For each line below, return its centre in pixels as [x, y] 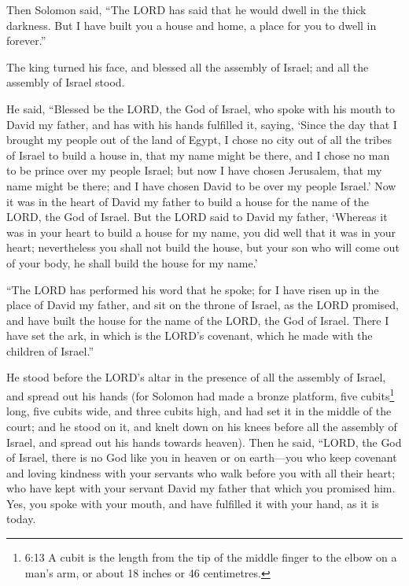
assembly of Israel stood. [66, 82]
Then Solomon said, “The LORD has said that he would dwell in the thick [186, 9]
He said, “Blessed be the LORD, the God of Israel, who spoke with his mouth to [201, 108]
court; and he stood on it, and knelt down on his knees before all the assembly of [202, 426]
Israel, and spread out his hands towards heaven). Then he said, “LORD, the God [204, 442]
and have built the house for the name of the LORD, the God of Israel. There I [198, 320]
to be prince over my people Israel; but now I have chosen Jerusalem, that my [194, 170]
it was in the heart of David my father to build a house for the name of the [188, 201]
